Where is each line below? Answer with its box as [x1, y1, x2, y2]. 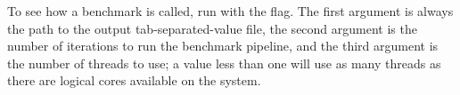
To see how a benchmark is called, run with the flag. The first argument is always [7, 2, 454, 20]
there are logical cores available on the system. [7, 71, 261, 90]
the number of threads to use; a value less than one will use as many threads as [7, 53, 441, 72]
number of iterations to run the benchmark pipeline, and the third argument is [7, 36, 439, 55]
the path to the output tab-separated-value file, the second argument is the [7, 19, 417, 37]
